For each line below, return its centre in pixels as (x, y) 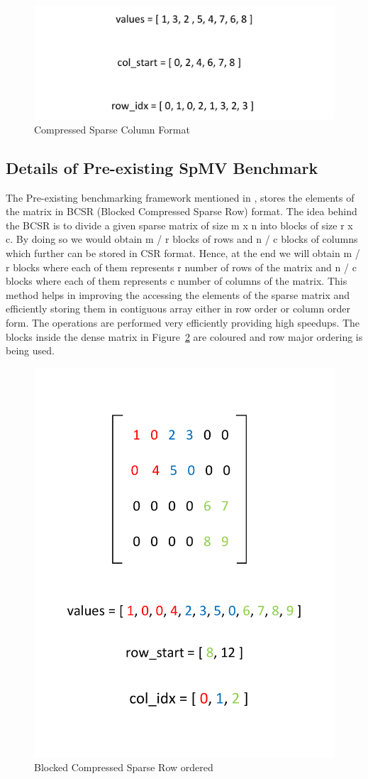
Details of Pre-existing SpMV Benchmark (162, 167)
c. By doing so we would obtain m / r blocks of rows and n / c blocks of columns (182, 239)
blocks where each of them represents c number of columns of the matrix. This (177, 281)
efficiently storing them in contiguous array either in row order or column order (178, 309)
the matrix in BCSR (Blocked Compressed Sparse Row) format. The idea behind (182, 211)
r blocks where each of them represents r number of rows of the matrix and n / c (181, 267)
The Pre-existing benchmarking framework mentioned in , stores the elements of (180, 197)
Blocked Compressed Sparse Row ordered (124, 767)
